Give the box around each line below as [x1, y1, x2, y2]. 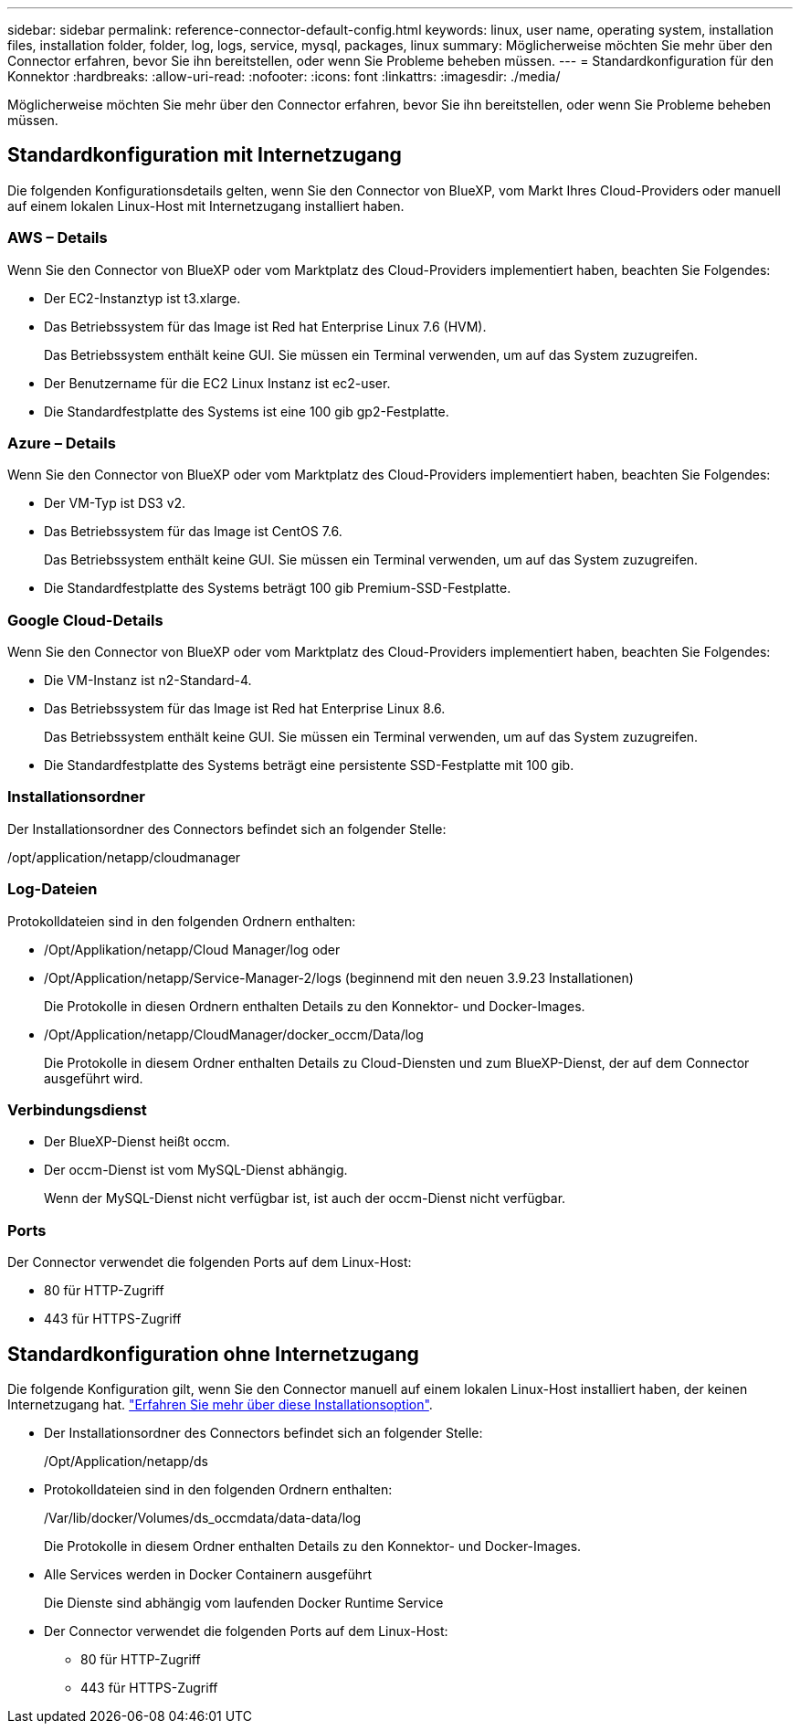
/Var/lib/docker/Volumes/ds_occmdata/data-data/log [44, 1509, 362, 1525]
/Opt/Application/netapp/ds [44, 1452, 208, 1469]
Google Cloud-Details [7, 610, 163, 629]
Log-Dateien [7, 880, 98, 899]
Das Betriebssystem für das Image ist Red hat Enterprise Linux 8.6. [44, 701, 446, 717]
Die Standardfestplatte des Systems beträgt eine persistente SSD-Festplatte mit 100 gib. [44, 757, 574, 774]
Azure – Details [7, 433, 116, 452]
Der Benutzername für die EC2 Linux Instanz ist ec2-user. [44, 375, 391, 391]
